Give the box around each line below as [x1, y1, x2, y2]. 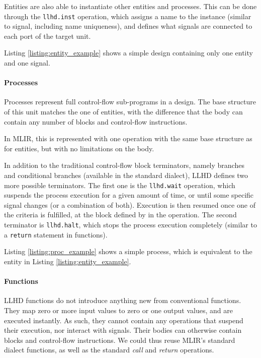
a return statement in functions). [4, 229, 108, 240]
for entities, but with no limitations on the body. [4, 143, 154, 153]
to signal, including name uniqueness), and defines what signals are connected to [4, 21, 252, 31]
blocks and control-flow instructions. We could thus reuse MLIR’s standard [4, 334, 235, 345]
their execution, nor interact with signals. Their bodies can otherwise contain [4, 325, 242, 335]
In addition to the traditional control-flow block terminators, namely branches [4, 160, 244, 170]
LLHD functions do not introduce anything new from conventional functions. [4, 295, 241, 306]
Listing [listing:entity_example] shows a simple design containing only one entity [4, 47, 253, 58]
